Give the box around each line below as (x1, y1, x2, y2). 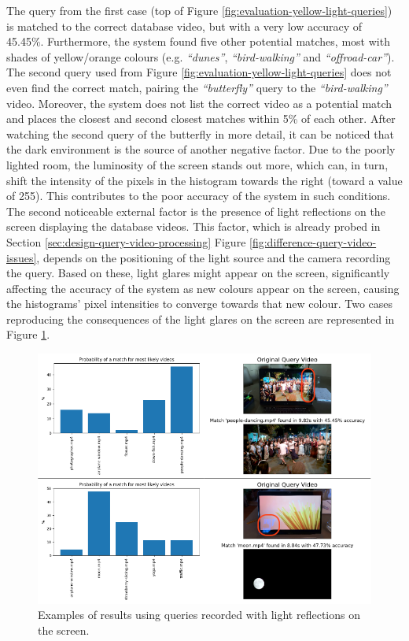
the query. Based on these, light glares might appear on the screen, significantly (6, 265, 390, 281)
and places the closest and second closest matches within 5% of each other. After (6, 110, 396, 127)
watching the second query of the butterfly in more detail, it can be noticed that (6, 125, 394, 142)
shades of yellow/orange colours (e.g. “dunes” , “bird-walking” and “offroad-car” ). (6, 48, 395, 65)
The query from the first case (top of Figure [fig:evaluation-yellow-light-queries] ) (6, 2, 392, 18)
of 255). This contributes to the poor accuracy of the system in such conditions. (6, 187, 391, 204)
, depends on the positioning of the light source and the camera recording (36, 249, 391, 265)
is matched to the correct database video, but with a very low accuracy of (6, 17, 363, 34)
